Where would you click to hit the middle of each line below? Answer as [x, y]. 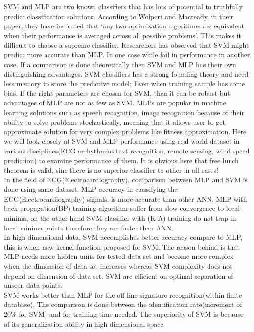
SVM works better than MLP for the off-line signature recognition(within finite [123, 294]
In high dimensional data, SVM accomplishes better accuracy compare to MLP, [123, 237]
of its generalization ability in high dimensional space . [85, 323]
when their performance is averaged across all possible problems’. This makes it [123, 35]
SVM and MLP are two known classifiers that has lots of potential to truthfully [123, 6]
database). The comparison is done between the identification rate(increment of [123, 304]
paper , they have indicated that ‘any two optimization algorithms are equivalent [124, 26]
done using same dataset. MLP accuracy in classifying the [91, 189]
